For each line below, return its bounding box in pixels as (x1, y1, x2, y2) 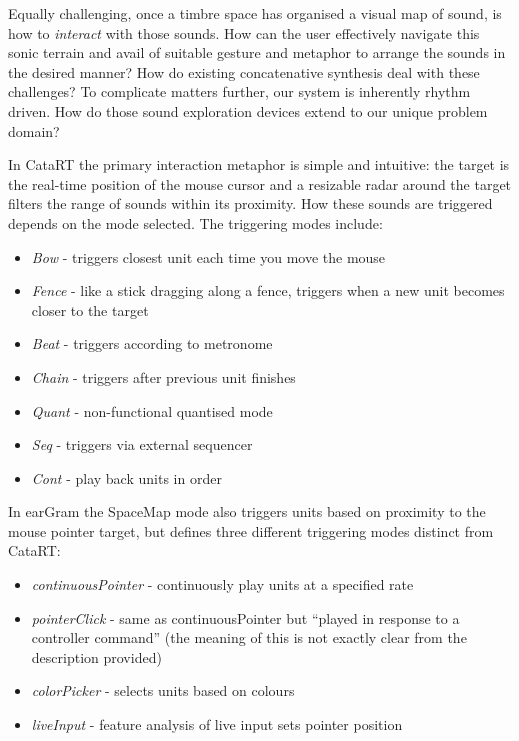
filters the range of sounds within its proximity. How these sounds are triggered (8, 193, 493, 214)
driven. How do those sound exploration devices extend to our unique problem (8, 100, 488, 121)
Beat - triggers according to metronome (31, 333, 273, 354)
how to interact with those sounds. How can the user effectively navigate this (8, 22, 480, 43)
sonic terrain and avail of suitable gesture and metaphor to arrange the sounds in (8, 42, 506, 63)
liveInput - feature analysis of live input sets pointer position (31, 714, 403, 735)
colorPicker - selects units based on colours (31, 680, 295, 701)
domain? (8, 120, 60, 141)
